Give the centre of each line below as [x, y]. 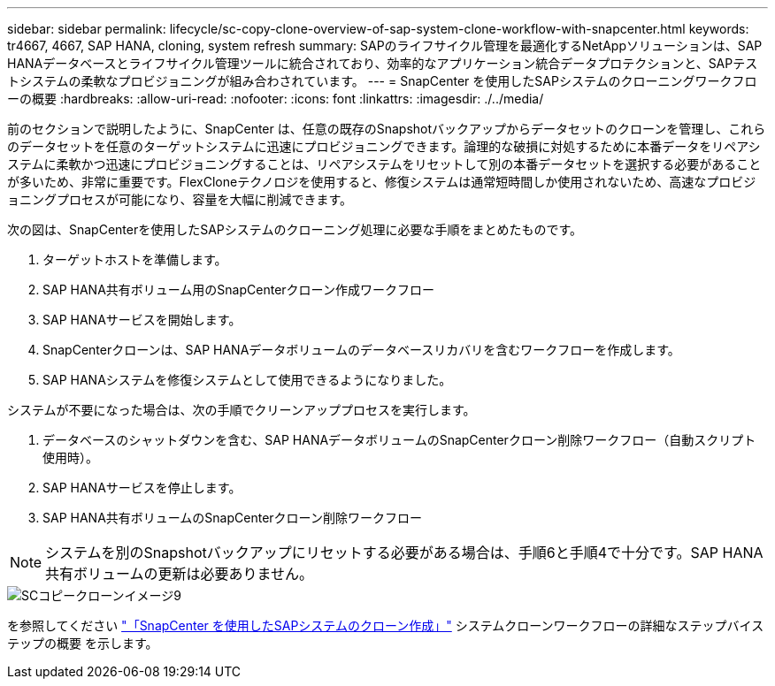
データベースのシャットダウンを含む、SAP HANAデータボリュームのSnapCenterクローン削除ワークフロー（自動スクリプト [399, 440]
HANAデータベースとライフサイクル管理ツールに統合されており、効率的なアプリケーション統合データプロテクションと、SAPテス [383, 63]
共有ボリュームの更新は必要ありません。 [180, 574]
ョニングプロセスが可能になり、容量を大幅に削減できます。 [180, 199]
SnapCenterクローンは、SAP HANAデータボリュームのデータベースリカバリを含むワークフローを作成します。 [361, 350]
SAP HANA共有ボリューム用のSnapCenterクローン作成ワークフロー [238, 290]
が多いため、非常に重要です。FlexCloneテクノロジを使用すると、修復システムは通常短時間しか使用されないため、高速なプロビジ [382, 182]
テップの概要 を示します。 [83, 643]
